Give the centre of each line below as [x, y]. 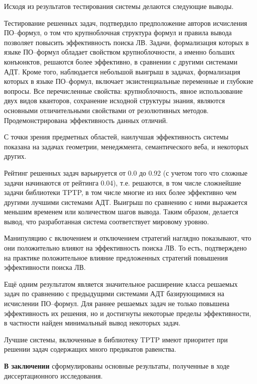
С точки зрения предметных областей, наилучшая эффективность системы [116, 137]
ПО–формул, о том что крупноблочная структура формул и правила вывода [118, 32]
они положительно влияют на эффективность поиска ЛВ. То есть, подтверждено [126, 248]
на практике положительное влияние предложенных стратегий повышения [116, 257]
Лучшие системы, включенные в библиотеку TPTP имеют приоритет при [116, 339]
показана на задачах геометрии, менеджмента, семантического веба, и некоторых [127, 146]
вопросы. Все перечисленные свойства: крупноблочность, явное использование [124, 91]
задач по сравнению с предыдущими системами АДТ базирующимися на [114, 293]
